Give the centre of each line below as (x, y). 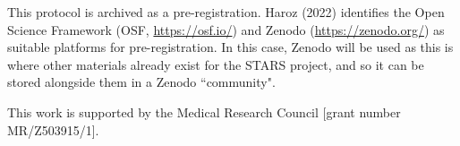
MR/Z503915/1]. (53, 129)
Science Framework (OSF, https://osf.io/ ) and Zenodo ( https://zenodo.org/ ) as (226, 29)
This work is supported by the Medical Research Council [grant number (204, 112)
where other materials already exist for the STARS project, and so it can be (216, 64)
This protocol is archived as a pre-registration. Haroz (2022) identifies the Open (226, 12)
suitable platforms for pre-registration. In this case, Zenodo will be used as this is (230, 47)
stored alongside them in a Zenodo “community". (141, 82)
